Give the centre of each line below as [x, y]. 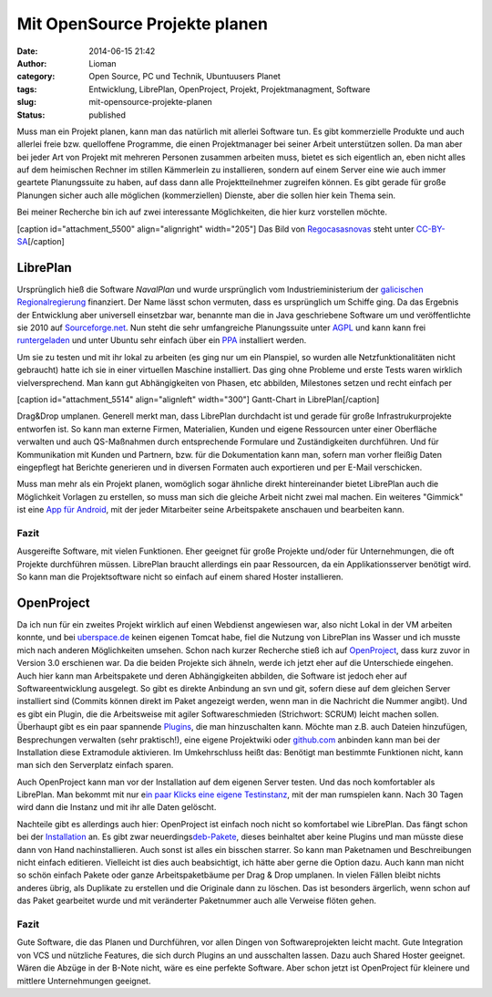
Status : [31, 115]
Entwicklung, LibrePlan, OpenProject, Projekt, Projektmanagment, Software [230, 89]
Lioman [103, 63]
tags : [27, 89]
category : [36, 77]
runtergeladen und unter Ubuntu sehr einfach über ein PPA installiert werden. [162, 340]
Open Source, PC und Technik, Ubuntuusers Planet [185, 77]
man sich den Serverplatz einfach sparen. [95, 765]
